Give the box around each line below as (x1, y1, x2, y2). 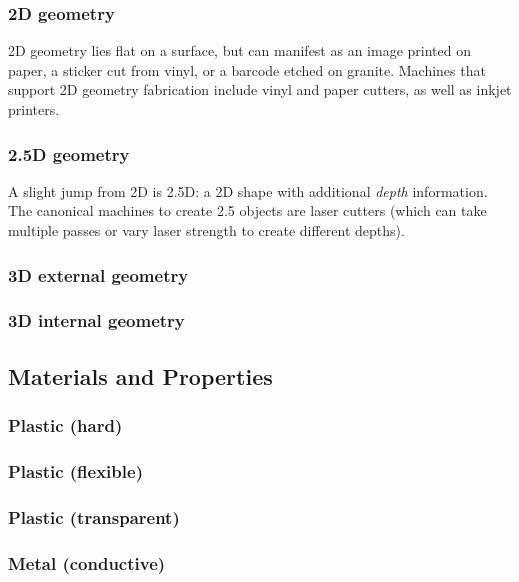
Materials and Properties (8, 360, 273, 391)
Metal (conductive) (8, 550, 166, 575)
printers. (8, 99, 60, 119)
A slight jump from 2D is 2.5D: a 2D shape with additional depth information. (8, 180, 488, 201)
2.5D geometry (8, 141, 130, 166)
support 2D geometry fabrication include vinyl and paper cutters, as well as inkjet (8, 79, 512, 100)
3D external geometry (8, 262, 189, 287)
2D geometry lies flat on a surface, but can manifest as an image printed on (8, 40, 471, 61)
